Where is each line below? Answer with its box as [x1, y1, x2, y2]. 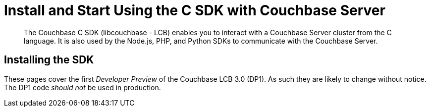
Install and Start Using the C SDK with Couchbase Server [4, 2, 385, 19]
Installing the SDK [4, 54, 94, 66]
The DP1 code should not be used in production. [4, 83, 161, 92]
